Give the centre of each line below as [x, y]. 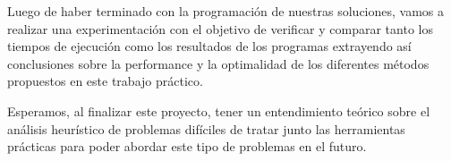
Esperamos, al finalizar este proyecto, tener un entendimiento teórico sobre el [219, 110]
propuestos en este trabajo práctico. [105, 81]
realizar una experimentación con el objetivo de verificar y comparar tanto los [220, 28]
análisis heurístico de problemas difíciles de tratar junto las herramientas [206, 128]
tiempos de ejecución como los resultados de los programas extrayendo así [209, 46]
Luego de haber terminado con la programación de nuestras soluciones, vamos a [226, 11]
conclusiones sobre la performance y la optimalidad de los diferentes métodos [218, 63]
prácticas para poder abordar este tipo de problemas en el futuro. [187, 146]
